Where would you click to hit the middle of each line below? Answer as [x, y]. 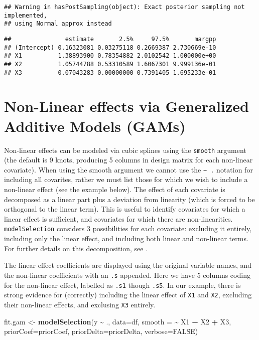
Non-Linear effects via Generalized [126, 106]
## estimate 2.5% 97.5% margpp [110, 39]
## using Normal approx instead [58, 24]
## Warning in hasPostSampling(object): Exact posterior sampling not [124, 7]
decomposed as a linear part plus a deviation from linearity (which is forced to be [129, 199]
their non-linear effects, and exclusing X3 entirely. [80, 304]
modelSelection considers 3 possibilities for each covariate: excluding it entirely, [128, 228]
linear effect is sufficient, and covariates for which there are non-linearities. [118, 218]
